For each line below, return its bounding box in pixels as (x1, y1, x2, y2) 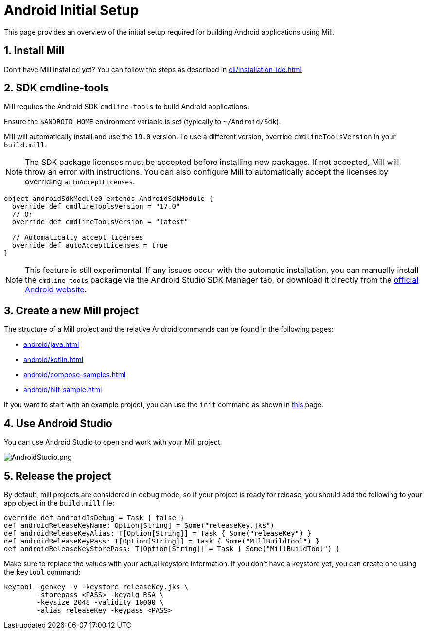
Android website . (25, 285, 87, 295)
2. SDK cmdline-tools (4, 82, 109, 94)
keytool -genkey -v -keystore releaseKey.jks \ (4, 582, 189, 591)
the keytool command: (4, 567, 81, 576)
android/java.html (23, 340, 79, 349)
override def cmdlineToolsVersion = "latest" (12, 218, 189, 226)
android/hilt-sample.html (23, 385, 102, 394)
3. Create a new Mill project (4, 304, 139, 317)
